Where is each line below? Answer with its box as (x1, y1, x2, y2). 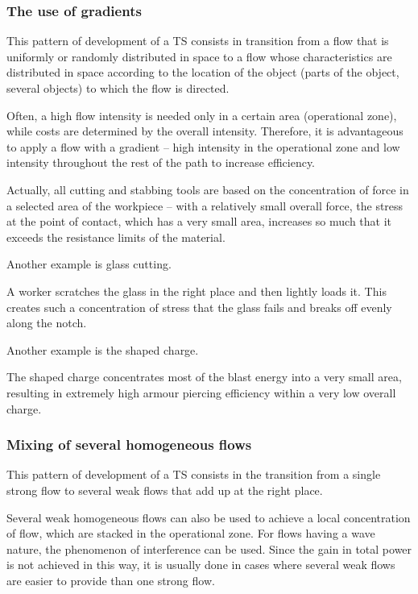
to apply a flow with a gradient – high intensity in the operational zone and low (6, 138, 400, 155)
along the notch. (6, 314, 87, 331)
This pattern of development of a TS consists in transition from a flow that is (6, 32, 389, 49)
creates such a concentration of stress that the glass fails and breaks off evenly (6, 298, 392, 315)
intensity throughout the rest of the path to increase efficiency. (6, 154, 316, 171)
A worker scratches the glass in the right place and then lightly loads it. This (6, 282, 387, 299)
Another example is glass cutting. (6, 255, 172, 272)
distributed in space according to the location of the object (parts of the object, (6, 64, 399, 81)
